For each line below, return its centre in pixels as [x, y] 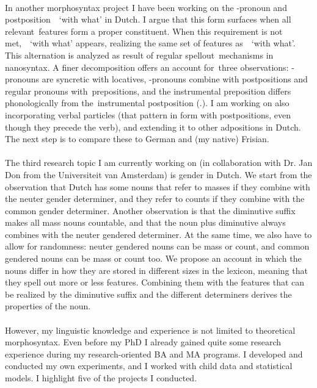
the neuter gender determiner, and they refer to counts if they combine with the [155, 199]
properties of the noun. [48, 306]
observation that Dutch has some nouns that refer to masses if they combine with [158, 186]
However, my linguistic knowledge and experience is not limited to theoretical [150, 330]
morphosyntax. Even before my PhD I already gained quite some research [143, 342]
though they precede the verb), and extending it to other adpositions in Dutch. [153, 127]
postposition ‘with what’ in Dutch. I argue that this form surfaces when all [148, 19]
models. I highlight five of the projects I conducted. [101, 378]
